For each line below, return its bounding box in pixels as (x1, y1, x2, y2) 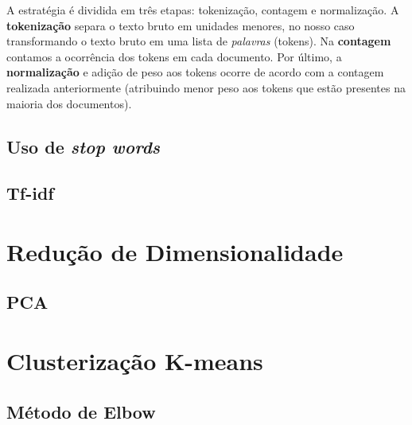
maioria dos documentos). (6, 95, 132, 111)
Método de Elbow (6, 399, 156, 423)
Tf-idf (6, 181, 54, 205)
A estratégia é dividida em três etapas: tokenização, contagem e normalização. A (6, 2, 399, 18)
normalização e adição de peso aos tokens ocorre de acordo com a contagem (6, 64, 384, 80)
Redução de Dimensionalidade (6, 235, 344, 267)
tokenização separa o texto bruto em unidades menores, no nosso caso (6, 17, 355, 33)
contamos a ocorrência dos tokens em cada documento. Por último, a (6, 48, 342, 64)
